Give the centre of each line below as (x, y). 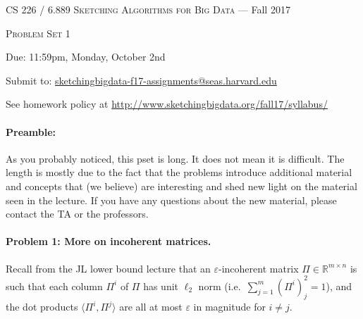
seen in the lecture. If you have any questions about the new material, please (171, 200)
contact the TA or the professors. (77, 214)
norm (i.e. (220, 286)
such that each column (54, 286)
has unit (161, 286)
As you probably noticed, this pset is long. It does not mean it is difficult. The (175, 158)
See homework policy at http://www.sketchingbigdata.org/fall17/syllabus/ (167, 104)
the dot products (42, 307)
